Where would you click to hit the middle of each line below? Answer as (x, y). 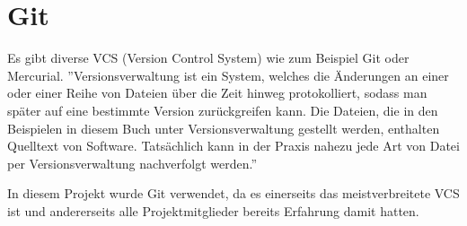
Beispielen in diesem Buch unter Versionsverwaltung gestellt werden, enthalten (224, 128)
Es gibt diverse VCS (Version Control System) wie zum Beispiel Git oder (208, 58)
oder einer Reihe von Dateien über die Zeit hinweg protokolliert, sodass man (217, 93)
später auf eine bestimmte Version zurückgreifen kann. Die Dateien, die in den (223, 110)
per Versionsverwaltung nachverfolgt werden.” (132, 163)
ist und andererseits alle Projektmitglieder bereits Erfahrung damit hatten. (213, 210)
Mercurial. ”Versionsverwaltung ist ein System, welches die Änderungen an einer (228, 75)
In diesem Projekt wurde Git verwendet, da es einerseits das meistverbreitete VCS (233, 193)
